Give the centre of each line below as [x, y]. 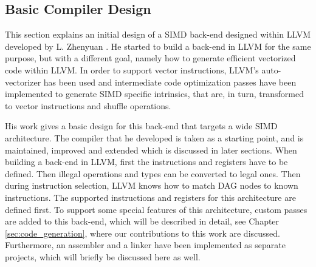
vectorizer [23, 82]
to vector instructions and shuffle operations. [88, 105]
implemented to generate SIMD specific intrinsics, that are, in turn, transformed [154, 94]
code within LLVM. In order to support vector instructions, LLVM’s [132, 69]
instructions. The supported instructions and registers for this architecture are [150, 197]
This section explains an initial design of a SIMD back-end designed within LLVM [158, 34]
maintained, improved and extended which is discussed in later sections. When [151, 150]
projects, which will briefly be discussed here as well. [103, 256]
